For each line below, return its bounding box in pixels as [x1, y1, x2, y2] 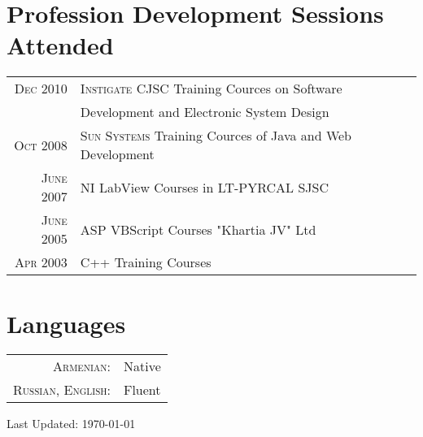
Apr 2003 [14, 253, 68, 272]
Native [123, 357, 161, 376]
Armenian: [53, 357, 111, 376]
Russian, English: [13, 380, 111, 400]
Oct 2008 [14, 135, 68, 154]
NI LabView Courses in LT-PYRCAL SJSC [80, 177, 329, 197]
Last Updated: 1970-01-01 [7, 415, 136, 432]
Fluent [123, 380, 161, 400]
